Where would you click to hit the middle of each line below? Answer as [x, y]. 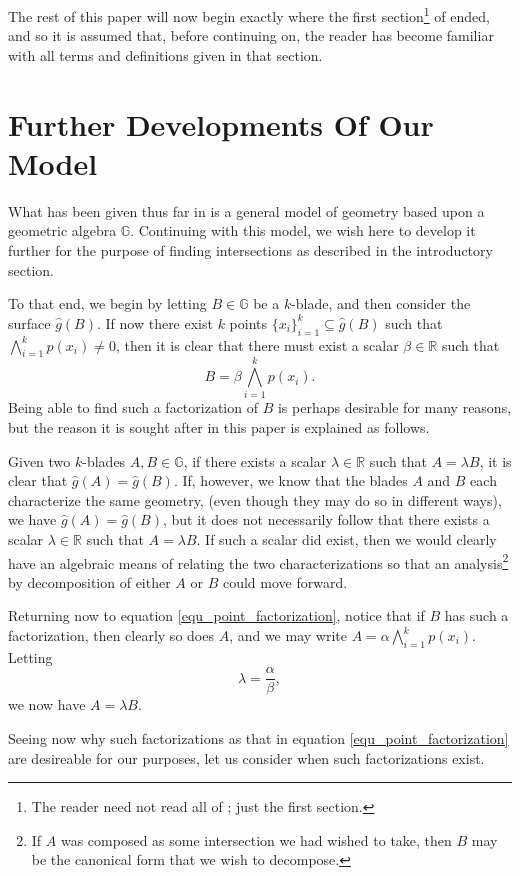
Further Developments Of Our [221, 123]
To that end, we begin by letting [107, 303]
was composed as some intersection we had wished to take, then [256, 839]
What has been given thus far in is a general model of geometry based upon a [246, 210]
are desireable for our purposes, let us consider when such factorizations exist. [246, 757]
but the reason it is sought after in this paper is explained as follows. [219, 427]
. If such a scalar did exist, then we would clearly [346, 539]
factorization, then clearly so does [111, 635]
